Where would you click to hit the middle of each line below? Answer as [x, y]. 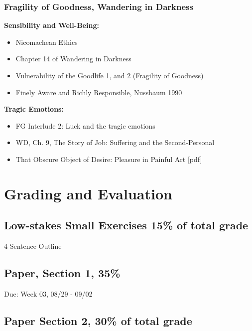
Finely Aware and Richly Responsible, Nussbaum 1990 [99, 92]
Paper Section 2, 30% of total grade [98, 320]
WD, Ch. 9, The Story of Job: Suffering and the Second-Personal [115, 142]
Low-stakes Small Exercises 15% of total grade [126, 225]
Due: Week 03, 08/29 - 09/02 [48, 293]
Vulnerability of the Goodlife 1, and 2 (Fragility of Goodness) [110, 75]
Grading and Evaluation [88, 193]
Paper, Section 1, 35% [62, 273]
